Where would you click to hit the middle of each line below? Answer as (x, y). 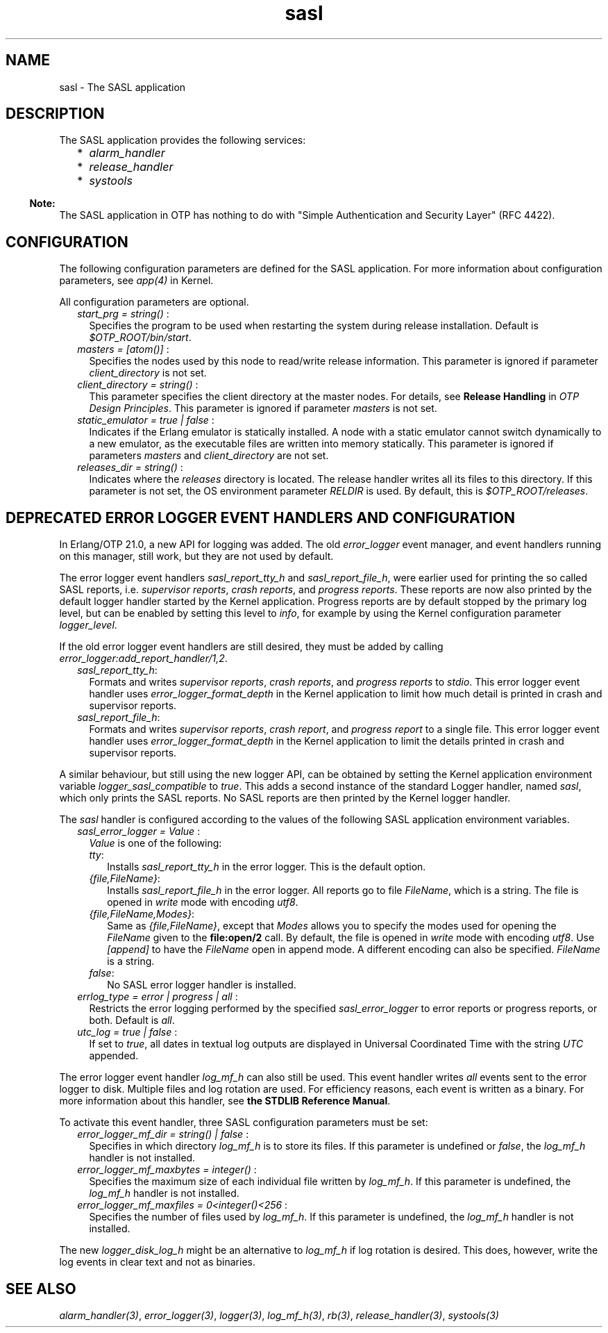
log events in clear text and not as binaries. (157, 1262)
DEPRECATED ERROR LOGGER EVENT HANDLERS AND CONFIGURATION (261, 518)
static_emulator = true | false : (146, 420)
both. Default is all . (132, 1020)
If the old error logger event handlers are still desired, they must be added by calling (251, 647)
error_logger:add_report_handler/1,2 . (143, 659)
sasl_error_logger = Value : (139, 831)
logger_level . (88, 625)
